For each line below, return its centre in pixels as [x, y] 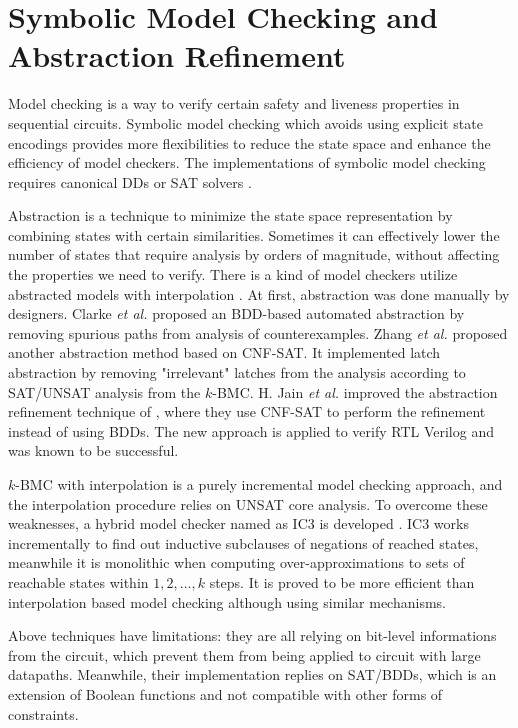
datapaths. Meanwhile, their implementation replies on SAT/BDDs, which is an [252, 674]
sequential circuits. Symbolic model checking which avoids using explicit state [245, 122]
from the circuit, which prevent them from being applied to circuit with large [244, 654]
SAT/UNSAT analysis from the [104, 391]
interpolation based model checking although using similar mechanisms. [227, 601]
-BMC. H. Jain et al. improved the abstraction [355, 391]
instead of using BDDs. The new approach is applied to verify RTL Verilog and [251, 430]
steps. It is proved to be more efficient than [342, 581]
